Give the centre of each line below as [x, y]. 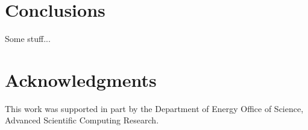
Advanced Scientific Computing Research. [82, 120]
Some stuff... [28, 39]
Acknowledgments [81, 79]
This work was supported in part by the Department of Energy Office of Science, [154, 108]
